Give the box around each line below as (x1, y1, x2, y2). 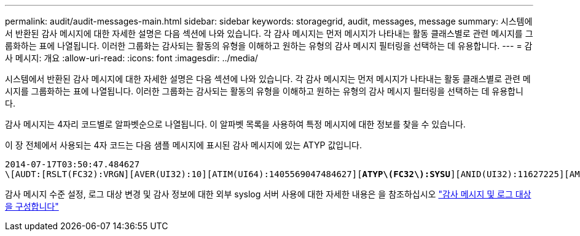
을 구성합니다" (5, 201, 59, 211)
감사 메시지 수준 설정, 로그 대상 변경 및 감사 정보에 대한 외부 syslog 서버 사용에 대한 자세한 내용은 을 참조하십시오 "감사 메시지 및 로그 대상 (5, 189, 531, 199)
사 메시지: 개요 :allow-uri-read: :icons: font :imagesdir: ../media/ (5, 53, 258, 63)
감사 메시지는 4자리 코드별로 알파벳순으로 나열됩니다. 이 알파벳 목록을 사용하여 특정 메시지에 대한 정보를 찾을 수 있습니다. (5, 119, 466, 129)
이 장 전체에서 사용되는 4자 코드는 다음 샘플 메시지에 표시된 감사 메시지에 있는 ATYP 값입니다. (5, 140, 362, 150)
